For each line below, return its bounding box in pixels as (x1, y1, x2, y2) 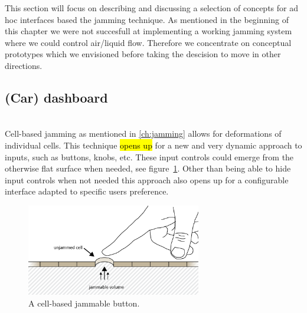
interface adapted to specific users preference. (5, 185, 169, 197)
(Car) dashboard (5, 88, 108, 106)
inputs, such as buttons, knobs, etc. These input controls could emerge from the (5, 150, 294, 163)
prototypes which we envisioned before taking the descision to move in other (5, 48, 281, 60)
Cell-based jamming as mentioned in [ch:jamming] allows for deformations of (5, 127, 282, 140)
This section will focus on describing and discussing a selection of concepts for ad (5, 2, 298, 14)
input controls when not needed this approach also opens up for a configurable (5, 173, 289, 186)
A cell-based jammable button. (28, 297, 140, 309)
